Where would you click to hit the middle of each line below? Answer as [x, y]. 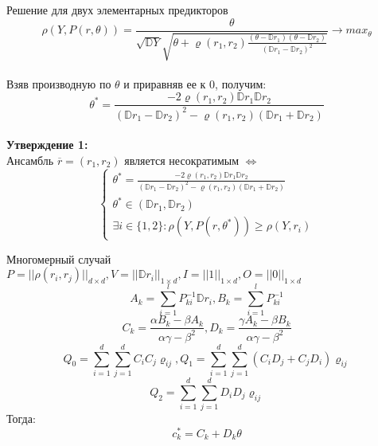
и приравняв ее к [165, 83]
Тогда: [21, 419]
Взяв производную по [59, 83]
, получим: [241, 83]
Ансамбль [30, 160]
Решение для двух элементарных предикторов [117, 10]
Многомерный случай [59, 258]
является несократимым [182, 160]
